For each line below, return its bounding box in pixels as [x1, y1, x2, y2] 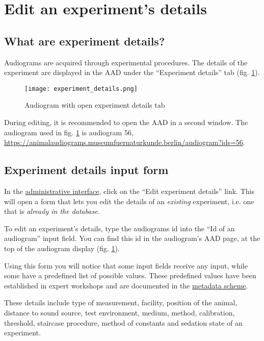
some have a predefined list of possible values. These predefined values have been [4, 270, 256, 281]
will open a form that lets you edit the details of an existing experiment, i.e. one [4, 196, 254, 206]
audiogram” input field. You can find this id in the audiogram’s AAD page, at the [4, 233, 260, 243]
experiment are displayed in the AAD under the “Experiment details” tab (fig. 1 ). [4, 67, 260, 78]
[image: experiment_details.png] [24, 85, 138, 92]
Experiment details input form [4, 162, 169, 178]
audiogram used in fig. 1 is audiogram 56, [4, 127, 134, 137]
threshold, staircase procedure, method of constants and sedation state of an [4, 317, 243, 328]
